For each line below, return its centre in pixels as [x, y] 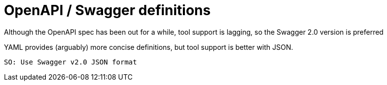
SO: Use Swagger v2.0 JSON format [70, 62]
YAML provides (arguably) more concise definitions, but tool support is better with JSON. [149, 47]
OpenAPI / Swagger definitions [107, 10]
